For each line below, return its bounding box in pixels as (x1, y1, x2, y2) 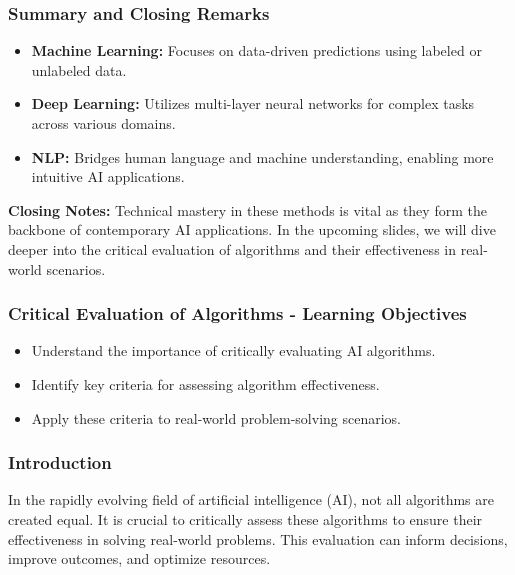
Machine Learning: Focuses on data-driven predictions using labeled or (31, 40, 482, 61)
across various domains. (31, 113, 176, 133)
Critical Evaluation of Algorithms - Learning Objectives (8, 301, 467, 326)
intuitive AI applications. (31, 166, 185, 187)
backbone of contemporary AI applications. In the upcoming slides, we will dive (8, 219, 496, 240)
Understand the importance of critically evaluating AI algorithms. (31, 340, 436, 361)
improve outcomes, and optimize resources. (8, 548, 271, 569)
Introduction (8, 450, 112, 475)
